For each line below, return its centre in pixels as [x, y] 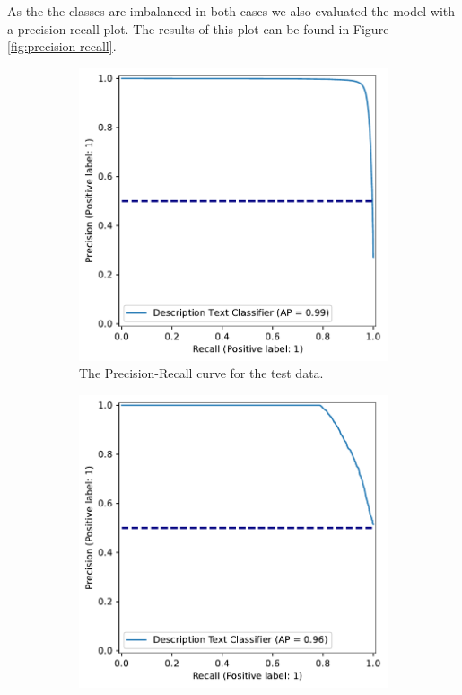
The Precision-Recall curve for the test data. [201, 373]
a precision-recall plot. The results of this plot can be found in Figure [198, 28]
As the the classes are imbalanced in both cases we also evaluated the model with [231, 11]
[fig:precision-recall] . [62, 46]
